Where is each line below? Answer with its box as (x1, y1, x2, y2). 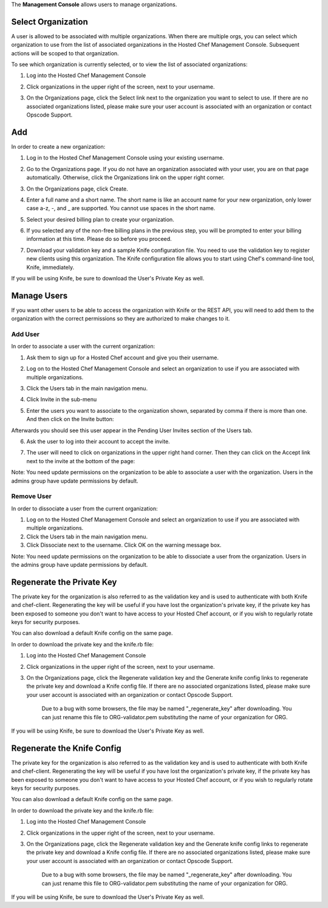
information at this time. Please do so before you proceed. (26, 235, 173, 243)
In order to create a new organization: (11, 143, 106, 150)
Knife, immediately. (26, 263, 75, 271)
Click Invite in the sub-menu (26, 396, 97, 403)
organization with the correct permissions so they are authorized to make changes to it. (11, 315, 230, 322)
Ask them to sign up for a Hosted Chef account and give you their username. (26, 354, 219, 361)
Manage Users (11, 290, 68, 300)
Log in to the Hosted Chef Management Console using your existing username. (26, 154, 225, 161)
